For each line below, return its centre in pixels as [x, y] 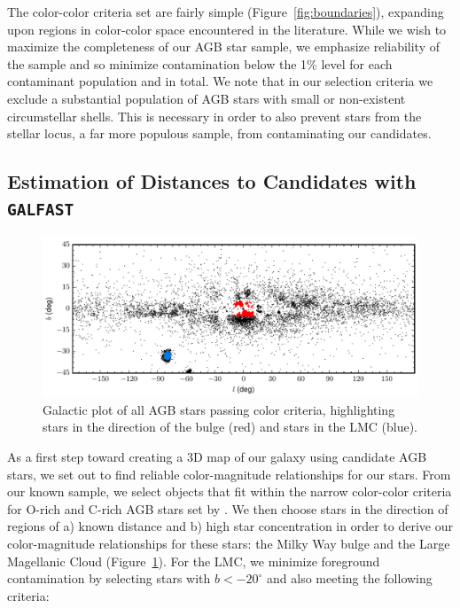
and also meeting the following [350, 578]
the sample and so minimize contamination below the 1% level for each [200, 63]
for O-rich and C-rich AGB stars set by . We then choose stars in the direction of [228, 508]
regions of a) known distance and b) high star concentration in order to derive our [230, 526]
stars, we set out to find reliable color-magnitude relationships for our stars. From [229, 474]
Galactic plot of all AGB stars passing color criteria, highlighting [219, 409]
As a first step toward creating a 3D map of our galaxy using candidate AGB [217, 457]
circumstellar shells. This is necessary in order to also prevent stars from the [214, 116]
